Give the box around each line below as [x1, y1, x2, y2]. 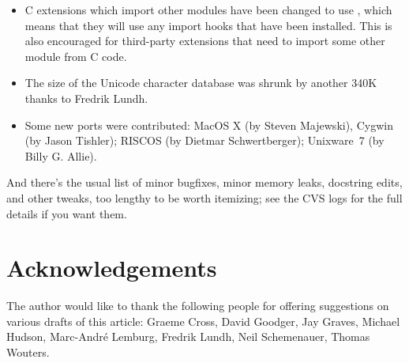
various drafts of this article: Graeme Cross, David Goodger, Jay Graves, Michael [6, 312, 400, 329]
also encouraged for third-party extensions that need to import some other [24, 32, 385, 49]
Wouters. [6, 344, 50, 361]
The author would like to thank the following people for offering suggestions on [6, 297, 389, 314]
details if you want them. [6, 205, 127, 221]
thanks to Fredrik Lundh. [24, 89, 148, 106]
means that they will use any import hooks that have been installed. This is [24, 17, 392, 33]
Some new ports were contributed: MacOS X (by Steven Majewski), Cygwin [24, 116, 393, 133]
